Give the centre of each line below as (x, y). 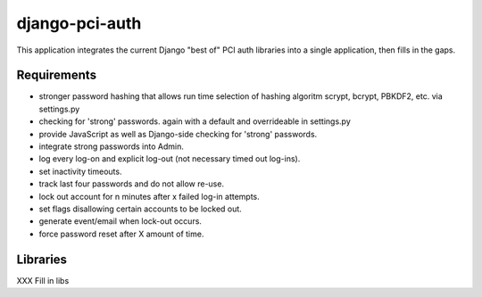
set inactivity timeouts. (80, 171)
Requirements (57, 75)
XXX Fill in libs (43, 280)
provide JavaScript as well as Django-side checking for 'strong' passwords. (178, 134)
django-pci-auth (79, 23)
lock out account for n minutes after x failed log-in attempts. (150, 196)
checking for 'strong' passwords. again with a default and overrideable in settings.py (195, 121)
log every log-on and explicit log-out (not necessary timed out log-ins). (170, 159)
